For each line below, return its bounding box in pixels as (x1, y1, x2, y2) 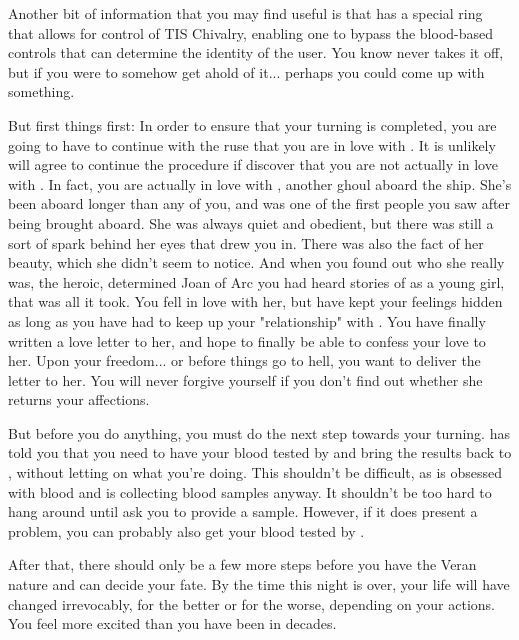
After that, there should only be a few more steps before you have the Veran (8, 554, 477, 575)
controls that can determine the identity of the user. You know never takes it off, (8, 42, 504, 63)
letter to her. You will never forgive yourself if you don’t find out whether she (8, 369, 483, 390)
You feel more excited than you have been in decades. (8, 613, 337, 634)
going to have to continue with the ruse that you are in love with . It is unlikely (8, 134, 496, 155)
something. (8, 81, 75, 102)
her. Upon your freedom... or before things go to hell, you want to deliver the (8, 350, 481, 371)
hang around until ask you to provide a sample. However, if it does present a (8, 501, 478, 522)
